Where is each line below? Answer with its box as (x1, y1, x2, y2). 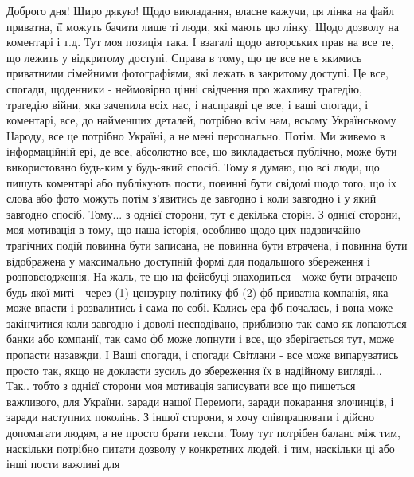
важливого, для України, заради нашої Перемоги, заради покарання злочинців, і (6, 392, 394, 409)
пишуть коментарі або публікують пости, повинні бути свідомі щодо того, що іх (6, 174, 396, 191)
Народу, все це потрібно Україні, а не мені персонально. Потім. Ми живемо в (6, 127, 385, 144)
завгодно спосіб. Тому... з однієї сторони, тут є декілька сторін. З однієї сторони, (6, 205, 401, 222)
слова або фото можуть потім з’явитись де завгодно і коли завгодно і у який (6, 190, 377, 207)
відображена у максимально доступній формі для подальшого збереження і (6, 252, 370, 269)
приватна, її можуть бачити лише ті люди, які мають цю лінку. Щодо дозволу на (6, 18, 399, 34)
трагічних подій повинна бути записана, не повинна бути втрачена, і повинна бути (6, 236, 408, 253)
